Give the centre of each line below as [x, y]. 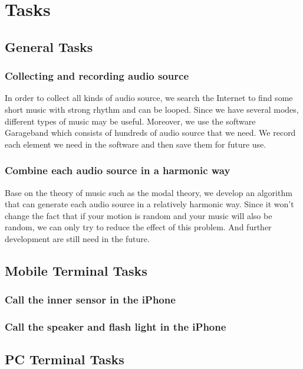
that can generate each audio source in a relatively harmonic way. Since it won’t [149, 204]
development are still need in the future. [77, 238]
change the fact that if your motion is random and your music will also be [139, 215]
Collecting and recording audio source [97, 76]
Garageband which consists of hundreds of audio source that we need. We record [150, 133]
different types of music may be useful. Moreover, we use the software [130, 121]
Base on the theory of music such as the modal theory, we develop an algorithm [149, 192]
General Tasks [49, 46]
